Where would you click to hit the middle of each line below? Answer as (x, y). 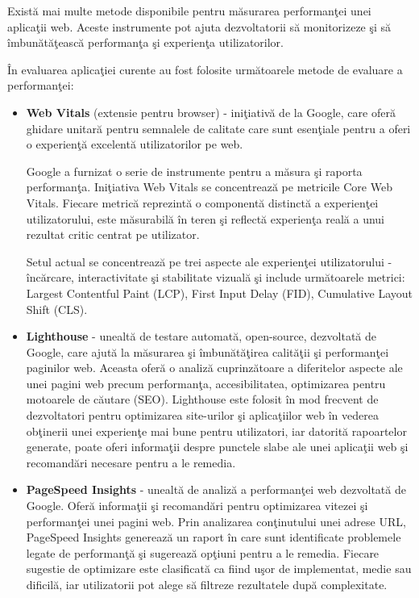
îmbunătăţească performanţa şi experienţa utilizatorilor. (145, 42)
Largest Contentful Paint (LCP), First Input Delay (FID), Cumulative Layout (219, 293)
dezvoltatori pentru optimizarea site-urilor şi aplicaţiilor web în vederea (202, 415)
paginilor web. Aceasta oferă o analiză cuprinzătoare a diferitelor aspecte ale (214, 368)
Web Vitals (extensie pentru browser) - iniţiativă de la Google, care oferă (211, 112)
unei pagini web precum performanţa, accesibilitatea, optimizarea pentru (206, 383)
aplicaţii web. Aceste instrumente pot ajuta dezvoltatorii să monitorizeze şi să (199, 26)
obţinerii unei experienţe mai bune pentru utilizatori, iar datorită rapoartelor (216, 431)
